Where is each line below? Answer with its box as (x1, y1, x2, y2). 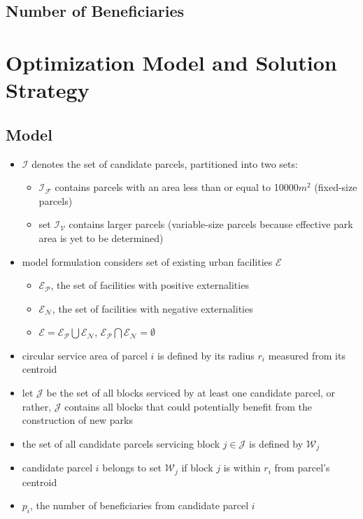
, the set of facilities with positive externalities (50, 278, 249, 292)
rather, (22, 399, 52, 413)
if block (181, 460, 213, 475)
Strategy (6, 76, 90, 104)
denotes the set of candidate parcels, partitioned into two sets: (31, 156, 298, 171)
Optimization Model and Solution (6, 48, 337, 76)
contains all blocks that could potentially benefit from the (64, 399, 312, 413)
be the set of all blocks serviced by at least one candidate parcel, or (46, 385, 336, 400)
